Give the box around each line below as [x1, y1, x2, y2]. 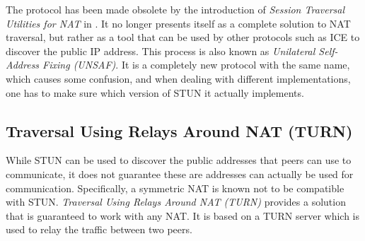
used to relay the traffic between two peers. [6, 222, 192, 237]
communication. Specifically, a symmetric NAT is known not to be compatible [6, 180, 344, 195]
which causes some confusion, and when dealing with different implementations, [6, 71, 351, 86]
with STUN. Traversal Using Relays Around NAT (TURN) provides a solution [6, 194, 346, 209]
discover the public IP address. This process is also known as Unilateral [6, 43, 315, 58]
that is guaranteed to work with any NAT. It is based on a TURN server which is [6, 208, 360, 223]
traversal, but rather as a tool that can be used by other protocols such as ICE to [6, 30, 360, 45]
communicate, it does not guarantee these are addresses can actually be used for [6, 166, 354, 181]
